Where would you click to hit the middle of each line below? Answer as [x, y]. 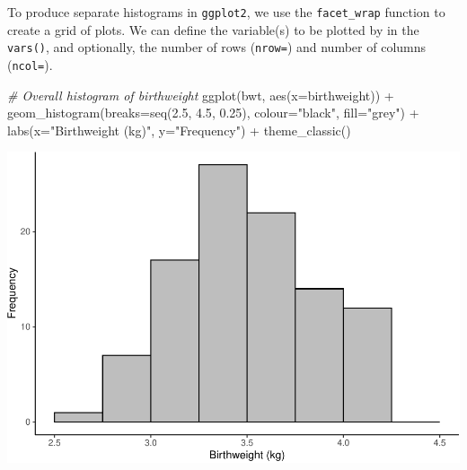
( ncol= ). [30, 64]
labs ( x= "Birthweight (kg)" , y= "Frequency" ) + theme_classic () [179, 130]
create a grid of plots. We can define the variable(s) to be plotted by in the [213, 29]
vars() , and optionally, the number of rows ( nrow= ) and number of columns [217, 47]
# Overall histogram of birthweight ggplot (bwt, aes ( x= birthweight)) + [201, 95]
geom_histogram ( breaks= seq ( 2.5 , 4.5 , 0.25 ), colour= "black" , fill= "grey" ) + [213, 113]
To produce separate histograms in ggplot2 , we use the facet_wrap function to [226, 12]
